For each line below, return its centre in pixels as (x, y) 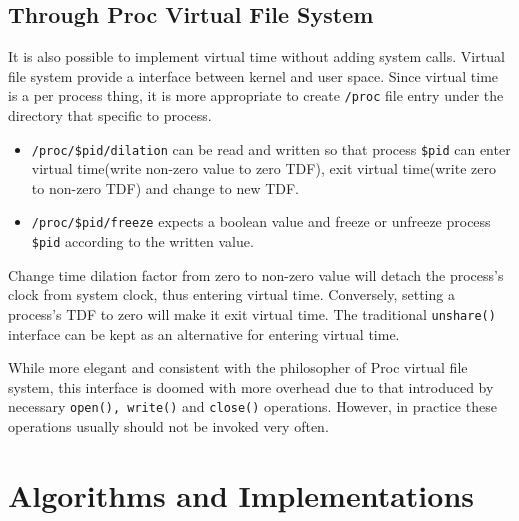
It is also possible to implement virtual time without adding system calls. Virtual (256, 56)
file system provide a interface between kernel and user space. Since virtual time (253, 75)
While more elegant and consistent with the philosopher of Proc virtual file (238, 367)
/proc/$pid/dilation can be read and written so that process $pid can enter (271, 148)
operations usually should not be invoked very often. (168, 426)
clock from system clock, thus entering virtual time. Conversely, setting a (231, 294)
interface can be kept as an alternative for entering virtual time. (204, 333)
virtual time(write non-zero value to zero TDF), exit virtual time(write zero (263, 168)
